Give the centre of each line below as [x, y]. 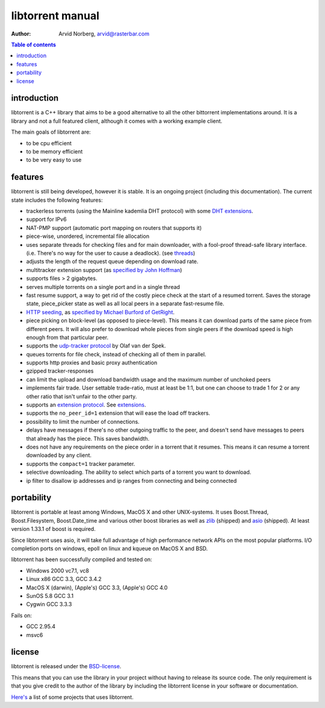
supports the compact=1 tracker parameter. [81, 464]
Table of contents [34, 45]
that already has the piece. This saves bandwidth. [88, 438]
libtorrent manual [55, 16]
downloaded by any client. [59, 455]
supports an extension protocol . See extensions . [86, 405]
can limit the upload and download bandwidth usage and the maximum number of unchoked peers [148, 379]
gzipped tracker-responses [60, 371]
